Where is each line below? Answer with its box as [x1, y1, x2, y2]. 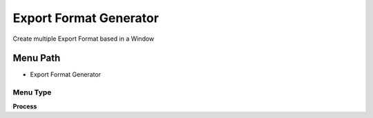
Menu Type [12, 88, 52, 97]
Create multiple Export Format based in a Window [12, 35, 155, 43]
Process [12, 102, 37, 110]
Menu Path [12, 52, 61, 64]
